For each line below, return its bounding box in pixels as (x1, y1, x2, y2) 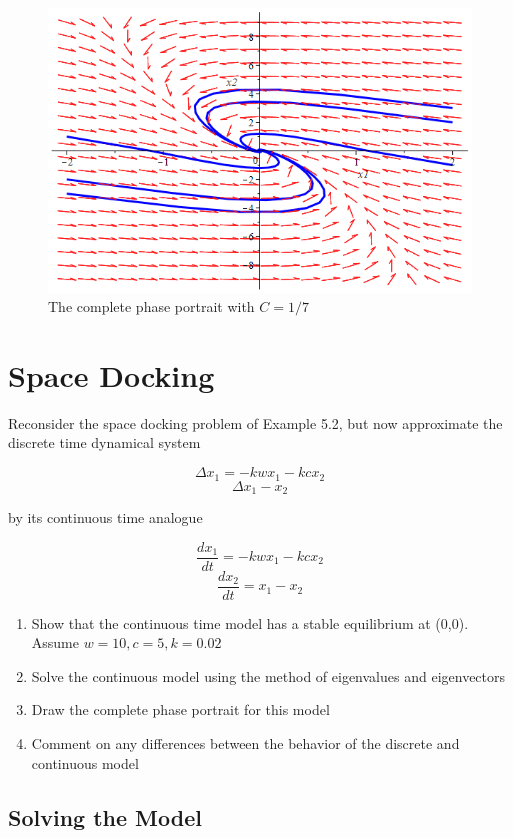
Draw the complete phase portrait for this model (31, 699, 330, 720)
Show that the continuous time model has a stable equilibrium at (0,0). (31, 612, 469, 633)
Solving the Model (8, 801, 202, 832)
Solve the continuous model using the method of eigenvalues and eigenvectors (31, 665, 506, 686)
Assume (31, 632, 79, 653)
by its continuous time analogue (8, 506, 203, 527)
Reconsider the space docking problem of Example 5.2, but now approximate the (8, 412, 503, 433)
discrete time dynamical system (8, 432, 201, 453)
